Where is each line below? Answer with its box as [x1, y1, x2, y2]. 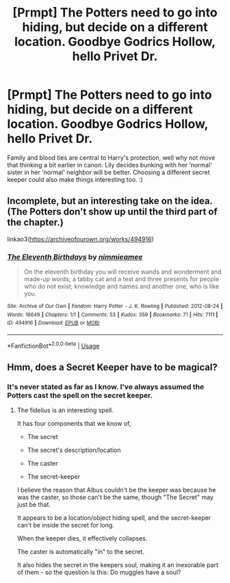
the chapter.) [7, 217, 64, 228]
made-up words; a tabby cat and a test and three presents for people [23, 275, 219, 283]
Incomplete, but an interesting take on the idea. [7, 195, 213, 207]
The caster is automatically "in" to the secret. [16, 547, 145, 556]
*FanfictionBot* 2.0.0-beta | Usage [7, 341, 100, 350]
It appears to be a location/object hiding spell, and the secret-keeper [16, 514, 211, 522]
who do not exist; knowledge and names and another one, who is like [23, 283, 220, 291]
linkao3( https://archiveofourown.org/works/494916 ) [7, 235, 154, 243]
